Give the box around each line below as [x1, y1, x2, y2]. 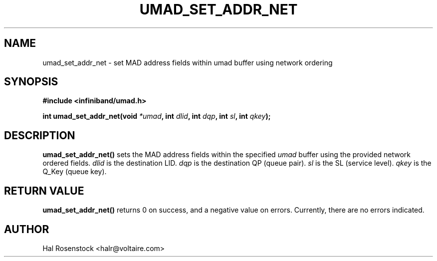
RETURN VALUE [4, 184, 84, 197]
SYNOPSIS [4, 75, 58, 88]
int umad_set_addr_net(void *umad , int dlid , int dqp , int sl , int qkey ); [42, 112, 271, 121]
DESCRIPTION [4, 129, 75, 142]
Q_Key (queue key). [42, 167, 107, 176]
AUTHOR [4, 223, 49, 236]
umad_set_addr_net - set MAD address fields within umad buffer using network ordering [42, 58, 333, 67]
